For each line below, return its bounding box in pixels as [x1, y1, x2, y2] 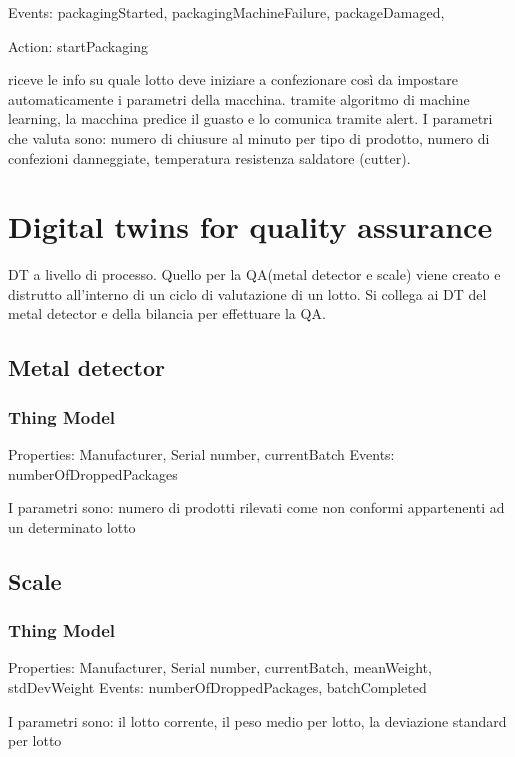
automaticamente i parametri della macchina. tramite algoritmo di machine [8, 88, 470, 109]
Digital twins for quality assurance [8, 206, 493, 247]
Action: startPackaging [8, 35, 148, 56]
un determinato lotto [8, 516, 136, 537]
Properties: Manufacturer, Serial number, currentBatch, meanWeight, [8, 657, 432, 678]
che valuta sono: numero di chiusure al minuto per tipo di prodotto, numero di [8, 127, 490, 148]
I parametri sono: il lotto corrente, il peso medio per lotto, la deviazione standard [8, 710, 507, 731]
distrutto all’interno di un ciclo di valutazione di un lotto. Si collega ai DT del [8, 283, 487, 304]
